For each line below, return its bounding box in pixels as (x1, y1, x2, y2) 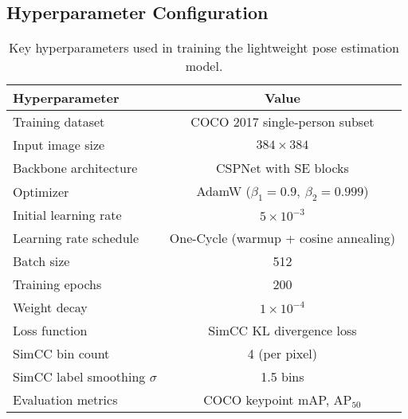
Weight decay (13, 298, 88, 317)
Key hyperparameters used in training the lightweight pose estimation (9, 38, 399, 57)
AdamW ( (196, 182, 251, 201)
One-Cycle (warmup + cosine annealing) (169, 229, 396, 248)
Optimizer (13, 182, 69, 201)
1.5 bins (261, 367, 304, 386)
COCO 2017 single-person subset (190, 112, 375, 131)
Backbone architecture (13, 159, 138, 178)
